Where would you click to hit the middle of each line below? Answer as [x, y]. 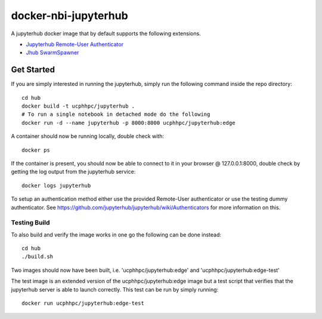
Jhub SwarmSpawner [52, 53]
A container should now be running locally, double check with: [87, 136]
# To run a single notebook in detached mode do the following [116, 114]
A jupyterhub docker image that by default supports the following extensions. [106, 33]
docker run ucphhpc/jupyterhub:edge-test [83, 303]
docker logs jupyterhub [56, 185]
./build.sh [38, 257]
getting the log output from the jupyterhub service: [73, 172]
